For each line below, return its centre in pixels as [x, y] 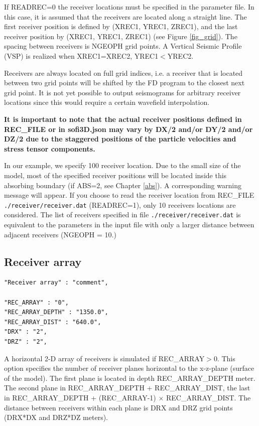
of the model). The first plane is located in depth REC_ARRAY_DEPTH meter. [130, 378]
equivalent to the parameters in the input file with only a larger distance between [129, 224]
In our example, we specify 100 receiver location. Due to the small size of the [122, 165]
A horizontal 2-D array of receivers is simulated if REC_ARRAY [104, 358]
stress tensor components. [50, 148]
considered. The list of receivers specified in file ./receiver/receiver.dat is [122, 215]
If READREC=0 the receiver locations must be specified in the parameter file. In [129, 7]
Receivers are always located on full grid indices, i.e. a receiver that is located [123, 73]
